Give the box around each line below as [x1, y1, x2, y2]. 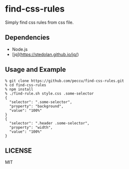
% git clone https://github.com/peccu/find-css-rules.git [5, 78, 124, 83]
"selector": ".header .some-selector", [9, 121, 90, 125]
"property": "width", [9, 125, 53, 130]
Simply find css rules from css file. [5, 19, 74, 25]
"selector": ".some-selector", [9, 99, 72, 105]
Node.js [12, 46, 28, 52]
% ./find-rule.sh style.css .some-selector [5, 91, 94, 96]
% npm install [5, 87, 34, 92]
